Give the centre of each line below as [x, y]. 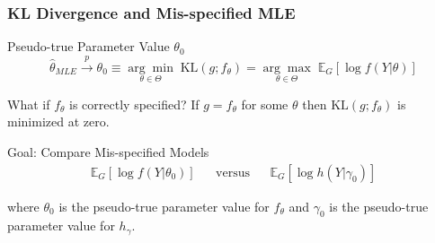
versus [233, 173]
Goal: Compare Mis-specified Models [108, 152]
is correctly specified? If [134, 104]
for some [265, 104]
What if [29, 104]
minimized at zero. [58, 121]
